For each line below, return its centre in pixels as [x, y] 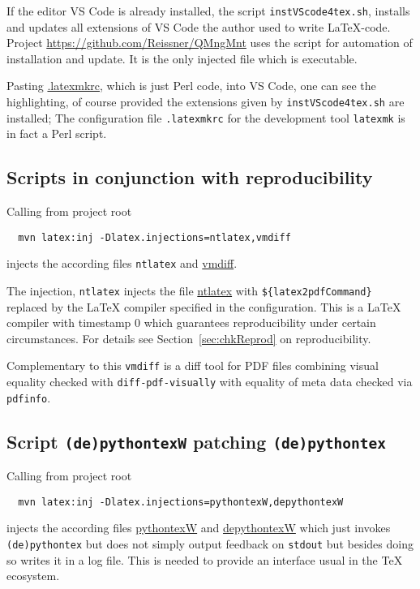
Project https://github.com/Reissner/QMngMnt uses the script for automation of [210, 43]
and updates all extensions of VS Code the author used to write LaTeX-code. [199, 26]
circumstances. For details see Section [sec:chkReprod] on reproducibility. [189, 338]
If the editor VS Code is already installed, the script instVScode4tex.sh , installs [208, 11]
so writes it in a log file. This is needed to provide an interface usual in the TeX [205, 559]
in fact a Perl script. [57, 133]
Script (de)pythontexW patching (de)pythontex [197, 441]
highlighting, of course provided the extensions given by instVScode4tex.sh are [206, 102]
